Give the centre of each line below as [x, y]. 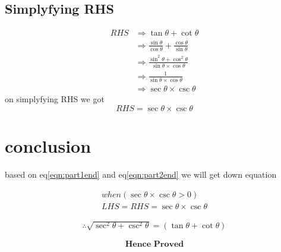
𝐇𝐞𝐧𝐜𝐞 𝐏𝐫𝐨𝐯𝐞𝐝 [154, 245]
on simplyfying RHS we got [55, 99]
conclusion [48, 145]
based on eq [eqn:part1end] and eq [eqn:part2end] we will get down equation [141, 174]
